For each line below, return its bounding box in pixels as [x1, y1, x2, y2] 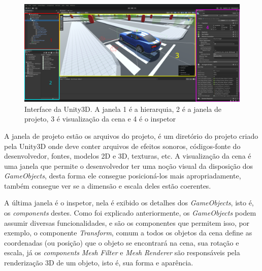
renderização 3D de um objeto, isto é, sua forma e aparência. [4, 257, 193, 268]
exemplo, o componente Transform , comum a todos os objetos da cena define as [4, 227, 252, 238]
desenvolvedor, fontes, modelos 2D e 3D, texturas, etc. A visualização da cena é [4, 150, 251, 161]
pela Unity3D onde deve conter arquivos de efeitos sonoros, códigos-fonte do [4, 140, 241, 151]
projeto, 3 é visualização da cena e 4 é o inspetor [24, 113, 176, 124]
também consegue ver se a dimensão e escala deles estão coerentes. [4, 180, 211, 191]
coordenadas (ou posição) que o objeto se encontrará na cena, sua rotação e [4, 237, 239, 248]
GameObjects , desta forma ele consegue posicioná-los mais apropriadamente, [4, 170, 241, 181]
